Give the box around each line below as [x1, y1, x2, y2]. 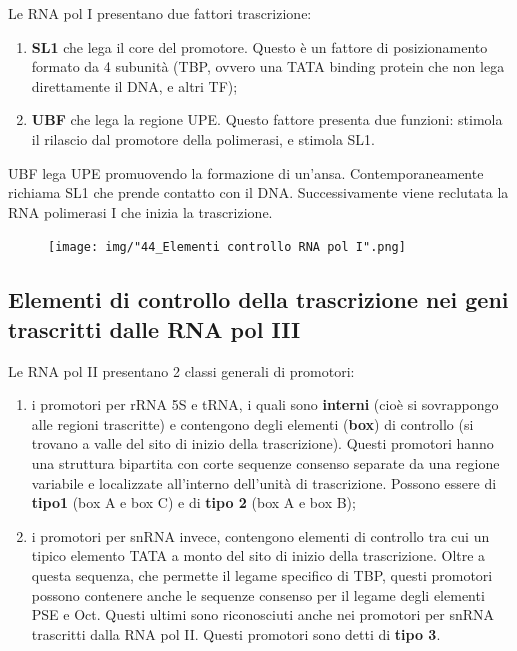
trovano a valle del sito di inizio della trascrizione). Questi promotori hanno [31, 433, 494, 454]
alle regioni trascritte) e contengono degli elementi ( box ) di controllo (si [31, 413, 474, 434]
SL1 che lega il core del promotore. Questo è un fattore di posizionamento [31, 36, 488, 57]
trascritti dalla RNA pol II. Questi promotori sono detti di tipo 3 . [31, 623, 441, 644]
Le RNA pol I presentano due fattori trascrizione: [8, 3, 312, 23]
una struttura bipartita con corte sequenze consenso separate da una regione [31, 452, 500, 473]
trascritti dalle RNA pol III [8, 313, 301, 344]
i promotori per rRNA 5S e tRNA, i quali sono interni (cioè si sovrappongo [31, 394, 499, 415]
